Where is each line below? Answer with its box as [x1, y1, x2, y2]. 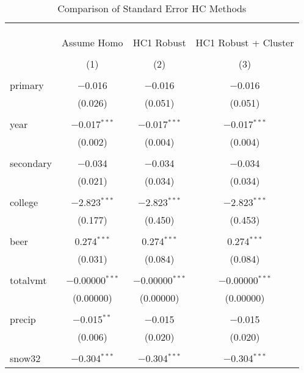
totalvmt [10, 273, 47, 287]
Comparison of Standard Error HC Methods [57, 1, 247, 15]
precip [10, 312, 36, 326]
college [10, 195, 38, 209]
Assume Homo [62, 35, 123, 49]
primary [10, 78, 44, 92]
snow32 [10, 351, 41, 365]
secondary [10, 156, 52, 170]
